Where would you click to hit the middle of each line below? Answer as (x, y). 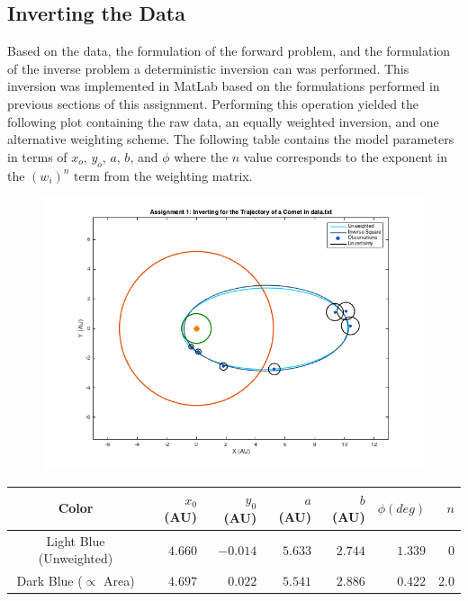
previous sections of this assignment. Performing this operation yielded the (213, 103)
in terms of (37, 156)
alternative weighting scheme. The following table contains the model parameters (231, 139)
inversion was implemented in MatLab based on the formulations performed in (224, 86)
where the (201, 156)
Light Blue (76, 540)
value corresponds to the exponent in (346, 156)
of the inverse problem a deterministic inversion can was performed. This (208, 68)
